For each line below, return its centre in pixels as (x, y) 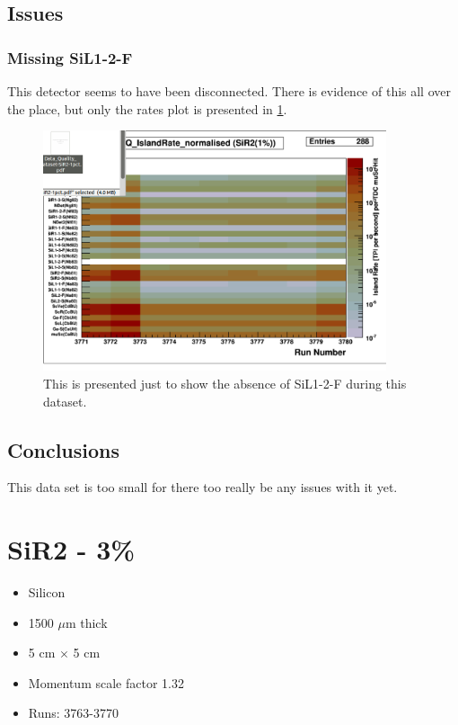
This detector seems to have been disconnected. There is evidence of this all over (229, 91)
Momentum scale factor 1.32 (106, 682)
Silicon (47, 592)
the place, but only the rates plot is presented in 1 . (147, 108)
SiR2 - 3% (71, 549)
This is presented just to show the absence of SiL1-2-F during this (225, 383)
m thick (86, 622)
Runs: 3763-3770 (74, 713)
